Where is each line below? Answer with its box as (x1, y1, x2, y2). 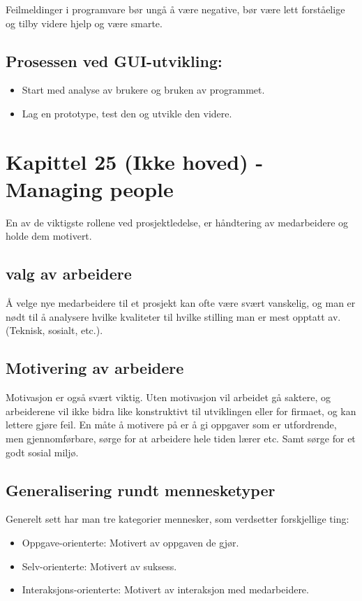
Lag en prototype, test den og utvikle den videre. (22, 106, 232, 120)
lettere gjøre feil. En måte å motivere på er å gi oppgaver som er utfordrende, (6, 417, 337, 432)
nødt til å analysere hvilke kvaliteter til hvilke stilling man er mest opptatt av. (6, 309, 341, 324)
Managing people (6, 174, 174, 203)
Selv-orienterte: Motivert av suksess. (22, 558, 177, 573)
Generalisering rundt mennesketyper (6, 479, 276, 500)
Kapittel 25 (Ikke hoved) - (6, 147, 264, 175)
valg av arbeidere (6, 263, 132, 284)
